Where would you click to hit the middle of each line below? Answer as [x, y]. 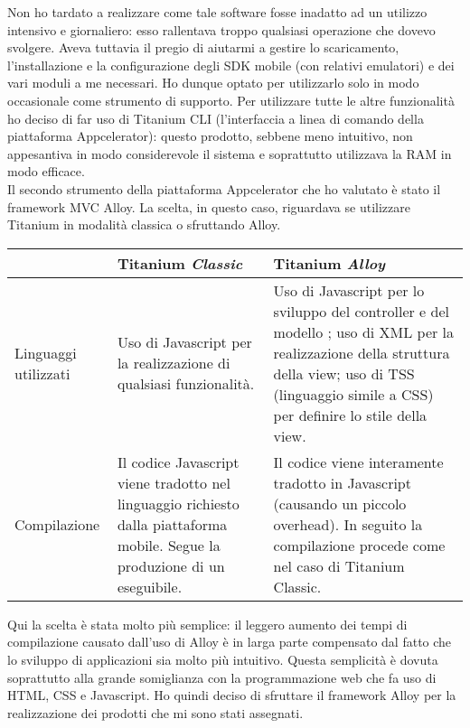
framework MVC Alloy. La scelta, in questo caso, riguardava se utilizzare [209, 206]
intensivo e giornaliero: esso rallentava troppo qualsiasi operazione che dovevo [221, 29]
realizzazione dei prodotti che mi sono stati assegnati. [155, 712]
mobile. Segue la [169, 545]
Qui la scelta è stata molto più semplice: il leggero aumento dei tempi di [207, 624]
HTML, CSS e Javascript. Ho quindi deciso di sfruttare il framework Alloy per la [232, 695]
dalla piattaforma [172, 524]
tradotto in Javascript [342, 482]
